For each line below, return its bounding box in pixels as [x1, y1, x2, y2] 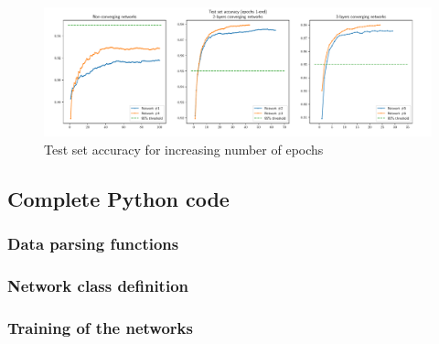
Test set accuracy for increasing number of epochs [44, 139, 324, 158]
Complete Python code [7, 184, 230, 212]
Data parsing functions [7, 232, 179, 255]
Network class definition [7, 274, 188, 296]
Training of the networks [7, 316, 193, 339]
